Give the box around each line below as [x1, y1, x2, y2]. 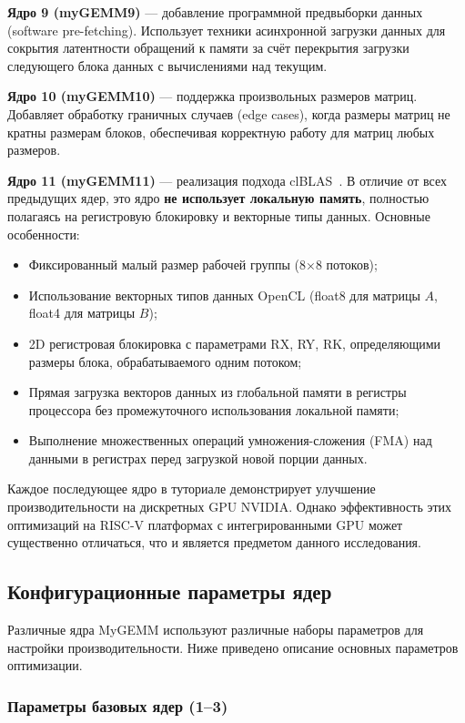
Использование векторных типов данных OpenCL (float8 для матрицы [28, 285, 420, 304]
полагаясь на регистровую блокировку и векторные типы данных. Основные [7, 206, 430, 225]
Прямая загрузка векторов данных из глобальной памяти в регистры [28, 382, 407, 402]
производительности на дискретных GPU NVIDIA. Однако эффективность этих [7, 497, 452, 516]
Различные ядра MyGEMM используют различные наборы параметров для [7, 620, 424, 639]
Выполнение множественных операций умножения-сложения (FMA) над [28, 431, 432, 450]
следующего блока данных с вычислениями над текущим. [7, 56, 328, 75]
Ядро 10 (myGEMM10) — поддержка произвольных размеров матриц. [7, 87, 418, 106]
